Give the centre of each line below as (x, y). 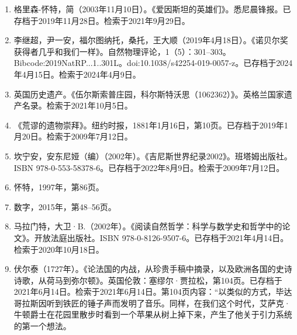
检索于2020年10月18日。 (59, 249)
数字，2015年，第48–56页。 (65, 206)
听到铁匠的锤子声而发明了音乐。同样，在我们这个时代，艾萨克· (168, 303)
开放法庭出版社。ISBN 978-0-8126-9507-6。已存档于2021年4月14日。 (161, 237)
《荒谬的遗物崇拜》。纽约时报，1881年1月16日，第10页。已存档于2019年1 (151, 125)
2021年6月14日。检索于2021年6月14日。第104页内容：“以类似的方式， (145, 292)
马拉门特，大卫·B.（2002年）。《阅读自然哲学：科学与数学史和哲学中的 (148, 226)
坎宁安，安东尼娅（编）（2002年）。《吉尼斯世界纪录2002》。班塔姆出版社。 (153, 156)
